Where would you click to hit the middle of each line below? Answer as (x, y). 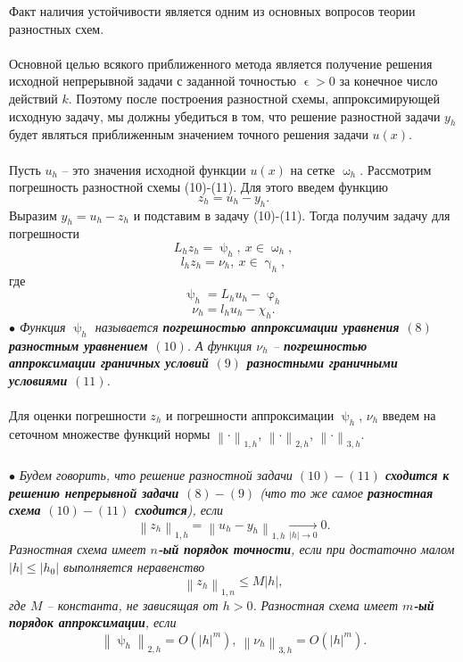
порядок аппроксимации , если (93, 622)
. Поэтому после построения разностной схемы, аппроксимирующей (254, 98)
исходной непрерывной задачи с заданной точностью (153, 81)
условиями (38, 380)
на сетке (313, 169)
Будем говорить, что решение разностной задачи (156, 475)
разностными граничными (322, 363)
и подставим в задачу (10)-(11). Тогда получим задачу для (292, 215)
